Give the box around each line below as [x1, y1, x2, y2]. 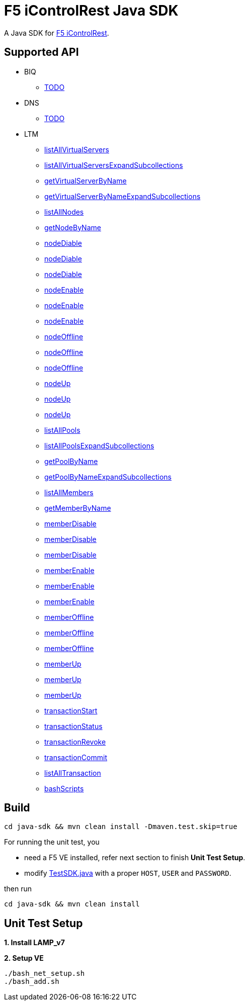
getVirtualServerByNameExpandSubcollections [44, 192, 201, 201]
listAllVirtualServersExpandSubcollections [44, 160, 183, 169]
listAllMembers [44, 488, 94, 497]
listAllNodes [44, 207, 84, 216]
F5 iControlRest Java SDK [4, 2, 179, 19]
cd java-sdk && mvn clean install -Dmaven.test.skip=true [4, 823, 237, 831]
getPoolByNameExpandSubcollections [44, 472, 172, 481]
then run [4, 884, 32, 893]
